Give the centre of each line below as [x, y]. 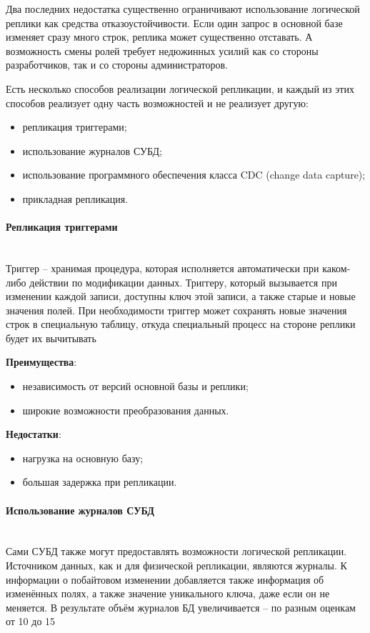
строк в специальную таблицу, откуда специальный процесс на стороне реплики [181, 324]
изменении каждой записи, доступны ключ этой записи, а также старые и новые [181, 296]
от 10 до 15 [31, 621]
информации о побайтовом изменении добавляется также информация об [165, 579]
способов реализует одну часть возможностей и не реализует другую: [157, 103]
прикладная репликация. [75, 198]
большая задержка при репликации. [100, 482]
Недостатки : [34, 434]
